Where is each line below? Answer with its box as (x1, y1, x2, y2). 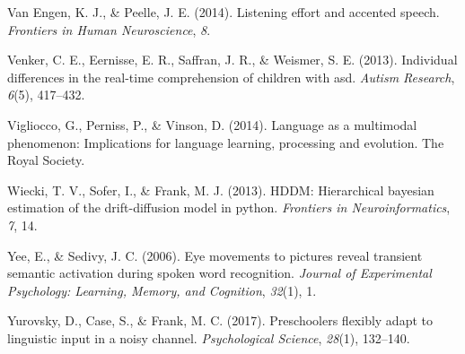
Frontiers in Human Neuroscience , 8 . (7, 20, 211, 39)
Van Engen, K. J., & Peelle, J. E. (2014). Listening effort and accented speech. (7, 3, 440, 21)
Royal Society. (7, 151, 85, 169)
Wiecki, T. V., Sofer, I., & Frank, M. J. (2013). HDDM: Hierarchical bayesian (7, 180, 434, 199)
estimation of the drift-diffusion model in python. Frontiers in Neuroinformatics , (7, 198, 451, 217)
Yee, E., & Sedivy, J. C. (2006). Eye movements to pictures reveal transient (7, 246, 423, 264)
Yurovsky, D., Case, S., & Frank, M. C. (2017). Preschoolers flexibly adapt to (7, 311, 433, 330)
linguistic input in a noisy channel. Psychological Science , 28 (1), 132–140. (7, 328, 410, 347)
